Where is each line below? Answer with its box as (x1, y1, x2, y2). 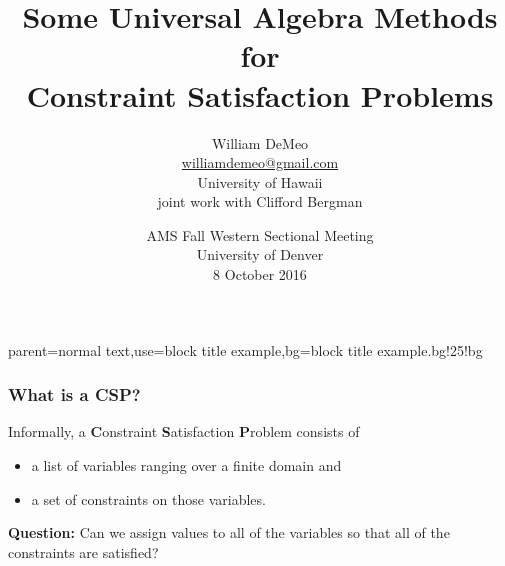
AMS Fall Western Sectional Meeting (146, 224, 374, 245)
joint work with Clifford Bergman (157, 191, 363, 212)
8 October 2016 (213, 264, 307, 285)
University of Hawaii (197, 171, 323, 192)
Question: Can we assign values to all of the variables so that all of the (8, 522, 450, 543)
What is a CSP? (8, 382, 141, 407)
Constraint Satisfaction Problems (26, 74, 494, 115)
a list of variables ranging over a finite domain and (31, 455, 342, 476)
